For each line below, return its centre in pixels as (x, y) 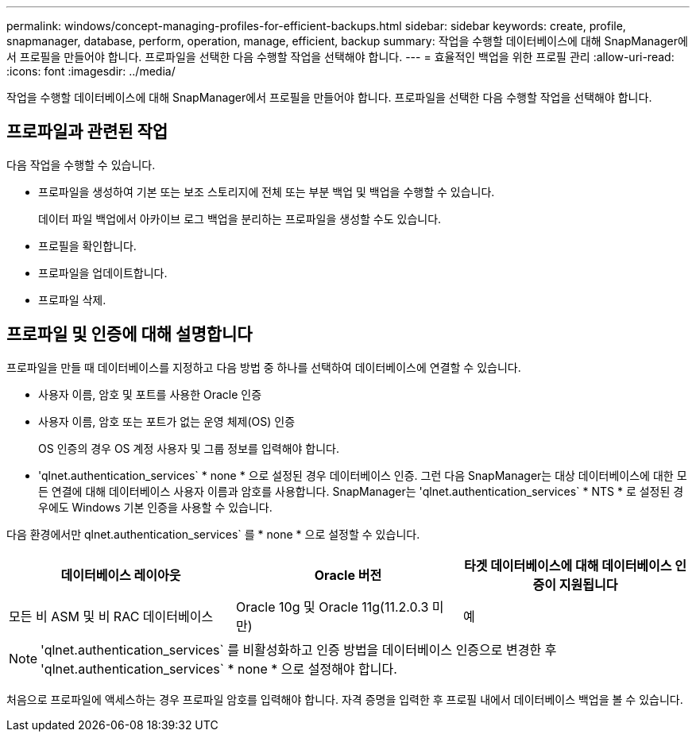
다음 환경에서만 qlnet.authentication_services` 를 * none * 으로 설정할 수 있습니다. (213, 534)
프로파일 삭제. (72, 299)
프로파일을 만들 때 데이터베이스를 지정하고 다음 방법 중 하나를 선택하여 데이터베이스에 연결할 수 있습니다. (264, 367)
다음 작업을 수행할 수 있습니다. (81, 164)
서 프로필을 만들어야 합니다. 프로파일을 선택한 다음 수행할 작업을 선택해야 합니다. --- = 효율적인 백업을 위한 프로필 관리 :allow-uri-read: (340, 57)
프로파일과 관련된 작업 (87, 132)
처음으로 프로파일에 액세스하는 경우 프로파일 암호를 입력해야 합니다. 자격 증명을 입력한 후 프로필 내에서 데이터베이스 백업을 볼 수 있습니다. (345, 699)
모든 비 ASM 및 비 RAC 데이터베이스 (111, 616)
